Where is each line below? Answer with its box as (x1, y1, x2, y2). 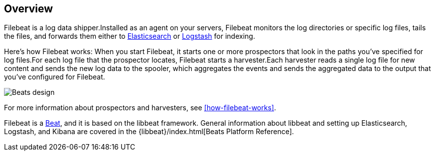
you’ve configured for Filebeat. (4, 73, 105, 81)
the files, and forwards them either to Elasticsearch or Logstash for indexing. (4, 32, 255, 41)
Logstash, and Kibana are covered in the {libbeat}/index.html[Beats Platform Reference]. (4, 127, 294, 136)
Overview (4, 2, 53, 15)
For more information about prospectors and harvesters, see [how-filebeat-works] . (4, 103, 276, 112)
